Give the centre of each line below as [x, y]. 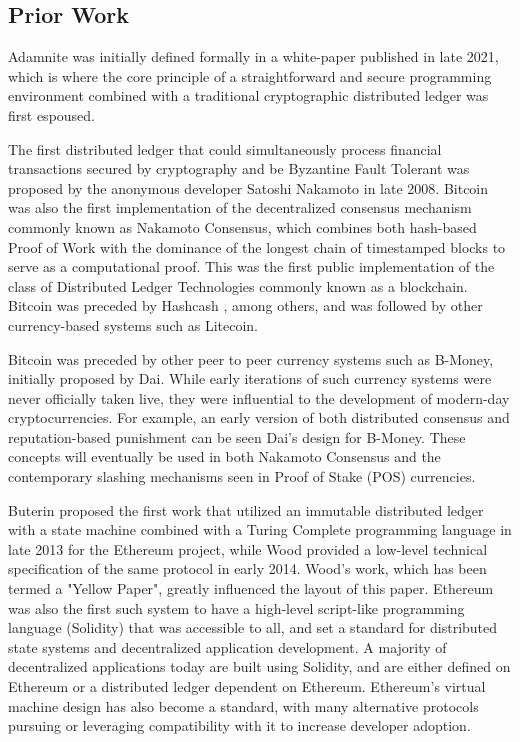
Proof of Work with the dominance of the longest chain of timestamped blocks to [257, 246]
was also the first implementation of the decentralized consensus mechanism [240, 207]
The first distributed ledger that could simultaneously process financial [225, 148]
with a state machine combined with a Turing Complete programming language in [260, 529]
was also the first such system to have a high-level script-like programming [236, 607]
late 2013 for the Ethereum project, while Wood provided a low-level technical [248, 548]
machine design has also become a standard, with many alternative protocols [243, 705]
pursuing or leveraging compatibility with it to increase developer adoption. [239, 725]
